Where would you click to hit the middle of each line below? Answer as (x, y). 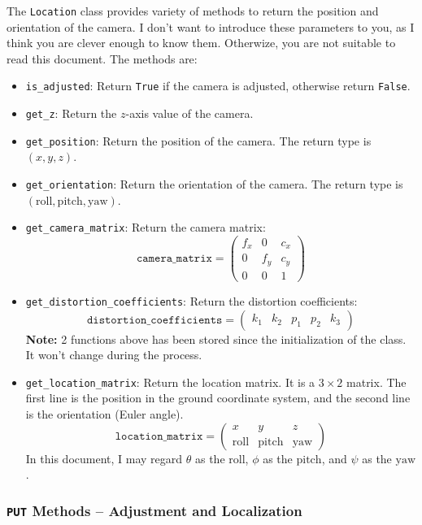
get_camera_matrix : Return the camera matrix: (146, 227)
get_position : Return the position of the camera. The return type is (198, 140)
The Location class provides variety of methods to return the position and (193, 11)
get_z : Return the (71, 113)
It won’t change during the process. (114, 355)
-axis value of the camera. (189, 113)
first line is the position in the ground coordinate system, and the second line (218, 398)
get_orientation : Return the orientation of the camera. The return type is (214, 184)
